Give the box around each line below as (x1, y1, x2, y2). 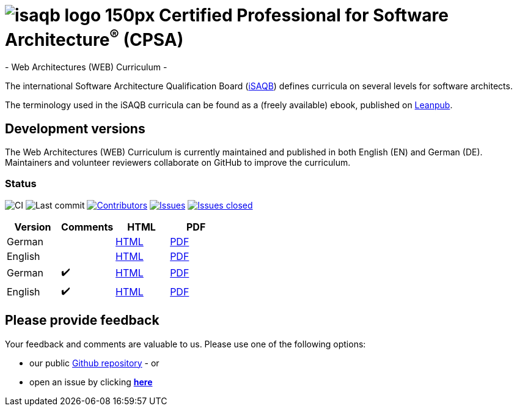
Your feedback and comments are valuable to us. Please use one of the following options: (5, 338, 366, 349)
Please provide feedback (5, 313, 159, 328)
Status (5, 177, 37, 190)
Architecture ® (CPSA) (5, 26, 184, 51)
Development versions (5, 120, 145, 136)
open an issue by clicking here (29, 376, 153, 387)
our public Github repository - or (29, 357, 159, 368)
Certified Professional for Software (159, 5, 449, 26)
